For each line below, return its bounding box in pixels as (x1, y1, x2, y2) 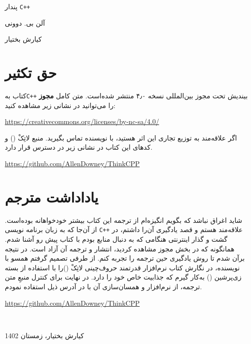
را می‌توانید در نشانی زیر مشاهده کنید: (5, 100, 116, 110)
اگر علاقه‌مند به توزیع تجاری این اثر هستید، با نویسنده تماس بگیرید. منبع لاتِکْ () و (5, 132, 237, 142)
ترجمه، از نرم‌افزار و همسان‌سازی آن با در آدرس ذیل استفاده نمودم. (5, 281, 202, 291)
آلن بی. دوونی (5, 17, 45, 28)
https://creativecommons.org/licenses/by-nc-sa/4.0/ (5, 116, 159, 126)
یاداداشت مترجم (5, 187, 99, 206)
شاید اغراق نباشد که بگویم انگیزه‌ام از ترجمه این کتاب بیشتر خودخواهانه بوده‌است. (5, 215, 242, 225)
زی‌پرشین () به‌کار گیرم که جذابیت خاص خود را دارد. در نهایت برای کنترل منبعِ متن (5, 272, 242, 282)
